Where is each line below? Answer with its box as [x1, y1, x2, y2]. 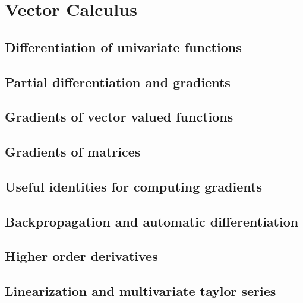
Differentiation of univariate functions [5, 37, 242, 56]
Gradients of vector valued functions [5, 107, 233, 126]
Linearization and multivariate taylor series [5, 282, 276, 300]
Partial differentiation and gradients [5, 72, 231, 91]
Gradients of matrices [5, 142, 141, 161]
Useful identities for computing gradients [5, 177, 262, 195]
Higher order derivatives [5, 247, 158, 265]
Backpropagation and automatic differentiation [5, 212, 299, 230]
